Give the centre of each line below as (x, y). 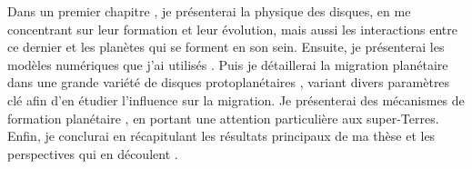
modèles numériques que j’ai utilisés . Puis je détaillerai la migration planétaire (228, 64)
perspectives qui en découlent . (93, 153)
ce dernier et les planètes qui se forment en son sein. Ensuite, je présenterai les (226, 47)
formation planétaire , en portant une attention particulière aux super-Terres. (223, 118)
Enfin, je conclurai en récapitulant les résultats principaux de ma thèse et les (221, 136)
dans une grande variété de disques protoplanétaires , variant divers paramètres (229, 82)
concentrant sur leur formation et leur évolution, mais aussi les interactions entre (232, 29)
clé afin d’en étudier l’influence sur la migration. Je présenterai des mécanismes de (236, 99)
